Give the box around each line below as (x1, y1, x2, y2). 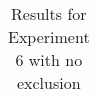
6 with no (15, 48, 83, 71)
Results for (11, 2, 87, 25)
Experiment (8, 25, 90, 48)
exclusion (16, 71, 81, 94)
